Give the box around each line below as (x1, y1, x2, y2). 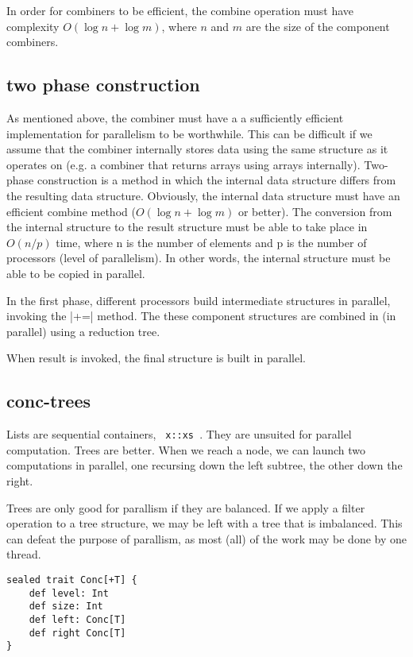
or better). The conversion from (237, 203, 392, 219)
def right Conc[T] (29, 627, 126, 639)
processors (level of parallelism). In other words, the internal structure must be (6, 249, 391, 266)
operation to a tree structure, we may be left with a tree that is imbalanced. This (6, 515, 403, 531)
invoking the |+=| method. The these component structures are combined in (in (6, 307, 396, 324)
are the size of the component (245, 17, 390, 34)
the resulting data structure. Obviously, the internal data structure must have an (6, 187, 400, 203)
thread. (6, 546, 41, 562)
